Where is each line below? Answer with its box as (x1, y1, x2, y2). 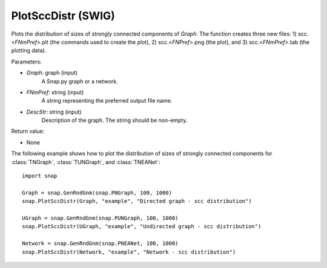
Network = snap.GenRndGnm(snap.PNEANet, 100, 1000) (22, 240, 179, 247)
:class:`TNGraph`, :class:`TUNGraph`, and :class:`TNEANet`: (11, 158, 160, 165)
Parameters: (11, 58, 42, 65)
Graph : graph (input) (26, 69, 78, 77)
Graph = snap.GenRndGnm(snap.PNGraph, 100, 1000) (22, 189, 173, 196)
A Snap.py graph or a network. (41, 77, 118, 85)
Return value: (11, 127, 45, 135)
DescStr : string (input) (26, 108, 82, 115)
